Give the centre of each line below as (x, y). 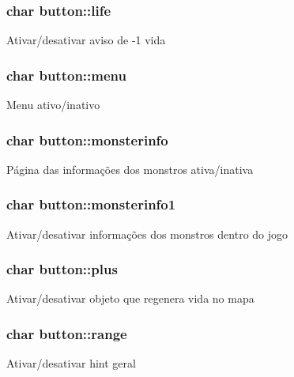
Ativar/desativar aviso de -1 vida (86, 40)
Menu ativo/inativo (53, 105)
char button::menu (66, 75)
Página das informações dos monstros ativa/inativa (130, 169)
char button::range (67, 333)
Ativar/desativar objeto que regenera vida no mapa (130, 298)
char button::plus (62, 269)
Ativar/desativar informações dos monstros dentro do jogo (147, 234)
